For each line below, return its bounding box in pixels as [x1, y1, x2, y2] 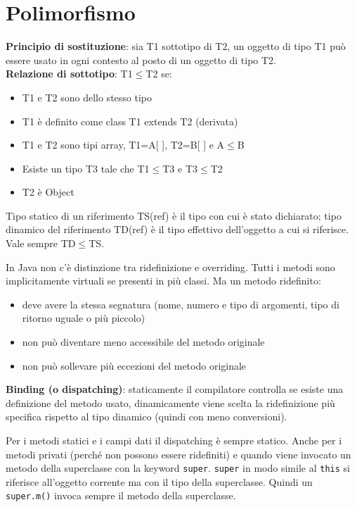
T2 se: [145, 66, 172, 81]
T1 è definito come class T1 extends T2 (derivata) [22, 113, 238, 128]
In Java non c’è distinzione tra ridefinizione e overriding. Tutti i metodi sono [6, 259, 335, 274]
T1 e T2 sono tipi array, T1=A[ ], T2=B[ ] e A [22, 137, 225, 152]
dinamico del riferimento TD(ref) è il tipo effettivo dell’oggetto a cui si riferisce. [6, 222, 349, 237]
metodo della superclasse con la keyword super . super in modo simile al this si [6, 461, 350, 475]
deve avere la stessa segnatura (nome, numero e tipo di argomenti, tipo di [22, 296, 339, 311]
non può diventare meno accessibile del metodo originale [22, 334, 265, 349]
